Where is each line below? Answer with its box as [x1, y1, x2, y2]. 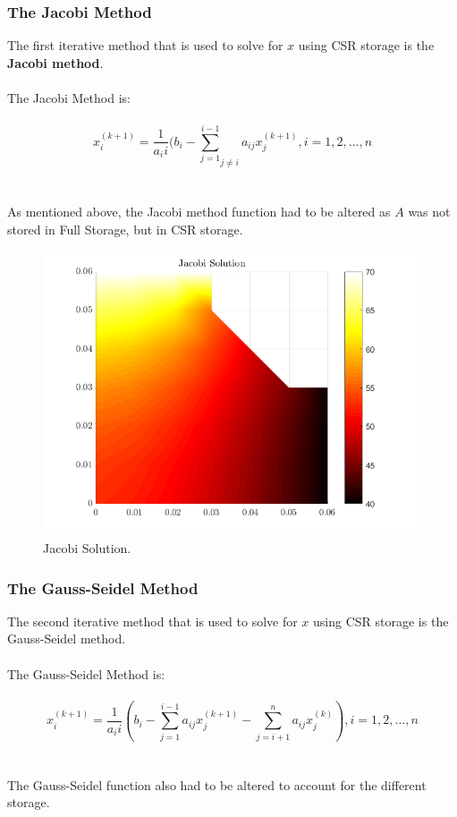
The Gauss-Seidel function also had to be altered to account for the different [7, 775, 427, 794]
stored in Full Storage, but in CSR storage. [7, 219, 243, 238]
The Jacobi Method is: [7, 89, 131, 106]
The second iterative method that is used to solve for [7, 611, 298, 630]
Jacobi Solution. [43, 539, 131, 557]
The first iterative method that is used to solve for [7, 36, 284, 55]
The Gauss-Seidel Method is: [7, 664, 165, 683]
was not [408, 202, 451, 221]
